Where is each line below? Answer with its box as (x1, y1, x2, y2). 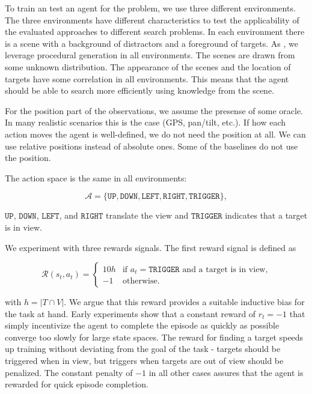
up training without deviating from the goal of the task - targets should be (5, 342, 281, 355)
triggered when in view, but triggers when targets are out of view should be (5, 354, 284, 367)
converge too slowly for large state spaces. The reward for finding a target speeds (5, 330, 304, 343)
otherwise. (122, 277, 160, 286)
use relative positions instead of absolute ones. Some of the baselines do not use (5, 139, 298, 152)
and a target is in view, (182, 265, 268, 274)
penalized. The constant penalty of (5, 366, 133, 378)
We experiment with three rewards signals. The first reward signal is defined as (5, 241, 296, 253)
